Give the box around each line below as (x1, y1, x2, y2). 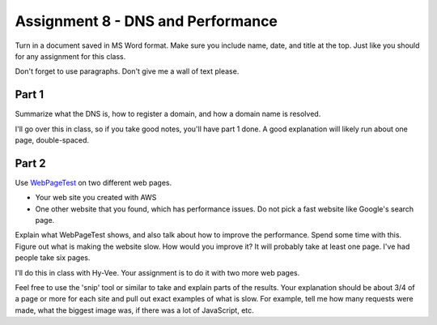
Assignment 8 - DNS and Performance (15, 12, 278, 30)
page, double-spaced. (15, 135, 89, 145)
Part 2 (15, 156, 46, 170)
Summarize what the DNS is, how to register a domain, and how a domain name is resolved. (15, 109, 321, 119)
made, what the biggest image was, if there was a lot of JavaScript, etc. (15, 305, 254, 315)
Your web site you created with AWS (35, 193, 157, 203)
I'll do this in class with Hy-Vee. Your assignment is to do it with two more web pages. (15, 267, 300, 277)
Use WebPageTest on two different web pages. (15, 177, 172, 187)
